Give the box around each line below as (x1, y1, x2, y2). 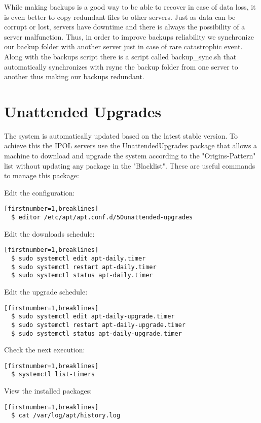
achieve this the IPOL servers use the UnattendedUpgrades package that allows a (4, 140, 257, 151)
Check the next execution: (4, 344, 85, 355)
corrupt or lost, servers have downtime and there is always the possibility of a (4, 21, 245, 32)
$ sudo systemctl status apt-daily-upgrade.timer (11, 330, 182, 337)
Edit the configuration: (4, 187, 75, 198)
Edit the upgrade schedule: (4, 286, 88, 297)
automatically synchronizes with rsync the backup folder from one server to (4, 61, 238, 72)
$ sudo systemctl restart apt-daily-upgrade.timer (11, 321, 185, 329)
